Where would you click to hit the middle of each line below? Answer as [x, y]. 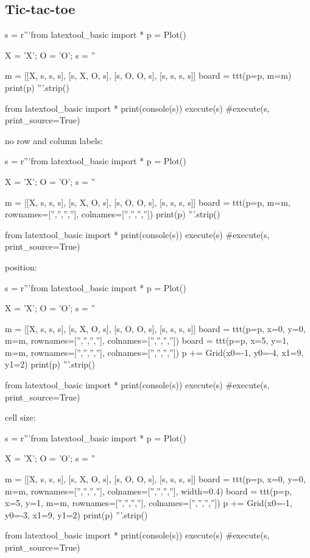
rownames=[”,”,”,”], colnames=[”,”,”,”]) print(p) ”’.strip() [113, 214]
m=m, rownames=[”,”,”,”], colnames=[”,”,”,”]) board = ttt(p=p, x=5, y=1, [147, 340]
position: [21, 266]
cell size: [20, 417]
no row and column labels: [54, 140]
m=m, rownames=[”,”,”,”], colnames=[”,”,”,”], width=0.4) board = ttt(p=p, [148, 491]
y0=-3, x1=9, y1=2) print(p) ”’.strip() [76, 514]
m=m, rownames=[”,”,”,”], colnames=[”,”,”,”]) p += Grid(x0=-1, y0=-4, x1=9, [154, 352]
